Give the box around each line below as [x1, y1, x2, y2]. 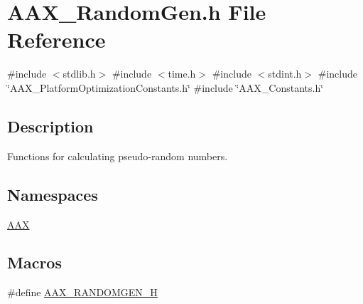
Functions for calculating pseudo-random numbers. [7, 148, 228, 163]
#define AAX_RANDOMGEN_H [7, 285, 158, 300]
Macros [7, 251, 62, 273]
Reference [7, 25, 106, 54]
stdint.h [268, 66, 302, 81]
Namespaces [7, 183, 98, 205]
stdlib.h [63, 66, 96, 81]
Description [7, 115, 94, 137]
